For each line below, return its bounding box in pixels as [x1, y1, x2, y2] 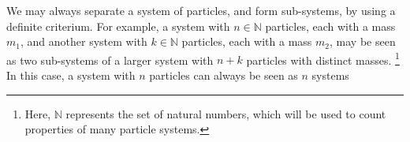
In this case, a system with [6, 67, 136, 84]
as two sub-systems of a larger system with [6, 51, 214, 68]
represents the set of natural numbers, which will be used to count [65, 105, 386, 121]
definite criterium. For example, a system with [6, 17, 230, 34]
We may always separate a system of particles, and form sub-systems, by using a [6, 2, 396, 18]
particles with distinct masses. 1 [246, 49, 400, 68]
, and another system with [20, 33, 147, 50]
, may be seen [330, 33, 396, 50]
